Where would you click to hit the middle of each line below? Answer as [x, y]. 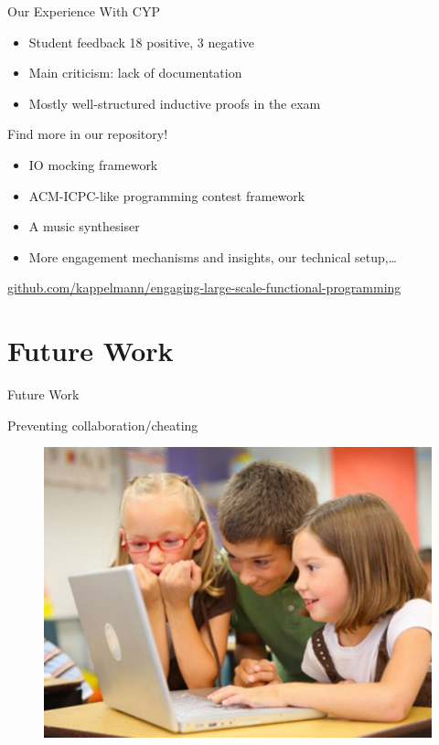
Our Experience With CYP [84, 11]
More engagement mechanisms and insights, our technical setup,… [213, 256]
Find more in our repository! [88, 134]
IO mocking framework [93, 164]
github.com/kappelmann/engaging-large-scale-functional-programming [204, 287]
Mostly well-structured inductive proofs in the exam [175, 103]
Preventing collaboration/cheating [103, 425]
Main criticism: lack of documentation [135, 73]
